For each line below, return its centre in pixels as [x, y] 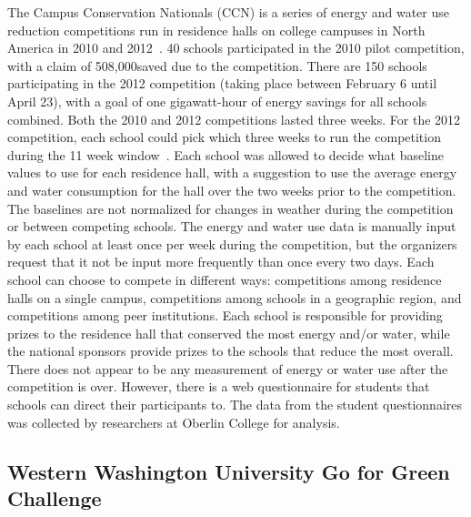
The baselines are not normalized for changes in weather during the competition [230, 208]
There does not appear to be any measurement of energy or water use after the [228, 368]
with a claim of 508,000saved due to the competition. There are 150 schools [217, 65]
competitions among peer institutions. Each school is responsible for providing [225, 315]
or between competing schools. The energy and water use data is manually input [232, 226]
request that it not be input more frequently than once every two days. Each [221, 262]
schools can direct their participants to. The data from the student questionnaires [235, 405]
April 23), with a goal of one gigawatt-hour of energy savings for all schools [217, 101]
